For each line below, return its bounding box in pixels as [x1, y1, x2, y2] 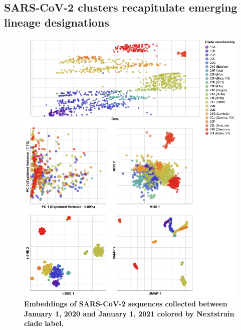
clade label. [24, 318, 64, 328]
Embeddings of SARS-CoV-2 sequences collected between [24, 298, 227, 309]
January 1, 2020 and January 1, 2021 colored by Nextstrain [24, 308, 234, 318]
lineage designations [4, 14, 109, 30]
